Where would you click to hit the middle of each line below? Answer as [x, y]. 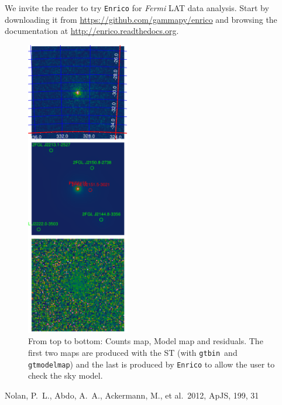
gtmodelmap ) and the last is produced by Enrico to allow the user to [152, 364]
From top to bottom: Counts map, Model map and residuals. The [146, 341]
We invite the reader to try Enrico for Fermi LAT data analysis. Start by [137, 8]
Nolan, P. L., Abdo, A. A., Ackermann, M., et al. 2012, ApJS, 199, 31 [132, 395]
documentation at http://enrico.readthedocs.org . [92, 31]
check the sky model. [66, 375]
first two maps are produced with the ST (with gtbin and [133, 352]
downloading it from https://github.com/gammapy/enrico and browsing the [141, 19]
